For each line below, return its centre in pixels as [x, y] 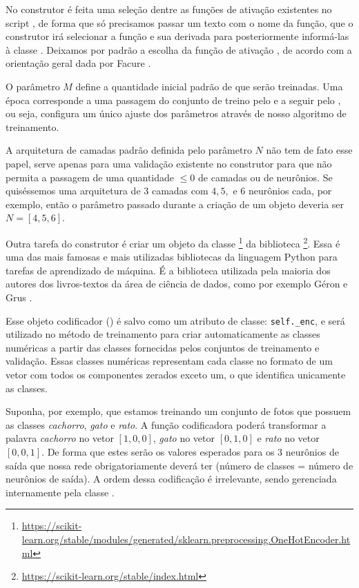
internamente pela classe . [60, 492]
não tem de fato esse [309, 150]
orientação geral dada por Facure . [78, 63]
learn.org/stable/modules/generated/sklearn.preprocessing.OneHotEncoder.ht [186, 539]
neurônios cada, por [290, 191]
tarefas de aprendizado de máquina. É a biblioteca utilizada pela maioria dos [168, 270]
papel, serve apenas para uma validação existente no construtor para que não [169, 163]
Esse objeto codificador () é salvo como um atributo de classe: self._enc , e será [175, 320]
